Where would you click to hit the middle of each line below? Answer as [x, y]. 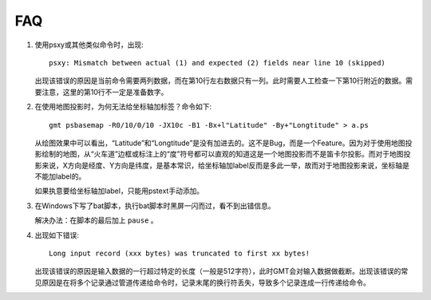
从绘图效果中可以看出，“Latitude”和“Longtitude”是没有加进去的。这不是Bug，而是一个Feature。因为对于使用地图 [220, 143]
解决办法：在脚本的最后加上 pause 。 [97, 220]
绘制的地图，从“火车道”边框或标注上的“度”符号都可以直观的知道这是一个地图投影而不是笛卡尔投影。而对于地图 [222, 154]
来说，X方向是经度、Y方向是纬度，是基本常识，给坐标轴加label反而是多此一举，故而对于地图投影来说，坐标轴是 [225, 165]
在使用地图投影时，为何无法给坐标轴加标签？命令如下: [123, 107]
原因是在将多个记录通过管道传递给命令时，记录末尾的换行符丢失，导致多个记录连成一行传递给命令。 [206, 282]
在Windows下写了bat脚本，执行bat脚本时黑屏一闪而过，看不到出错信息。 [155, 205]
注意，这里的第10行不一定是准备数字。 [105, 92]
